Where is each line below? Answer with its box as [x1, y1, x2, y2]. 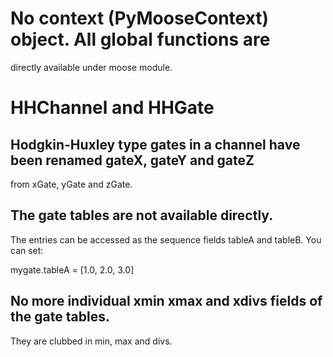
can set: [10, 244, 44, 256]
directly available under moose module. [10, 61, 173, 73]
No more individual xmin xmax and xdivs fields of [10, 293, 323, 310]
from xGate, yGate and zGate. [10, 178, 133, 190]
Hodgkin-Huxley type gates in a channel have [10, 136, 301, 153]
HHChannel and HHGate [10, 97, 215, 119]
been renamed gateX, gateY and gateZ [10, 152, 255, 169]
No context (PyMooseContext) [10, 7, 270, 30]
